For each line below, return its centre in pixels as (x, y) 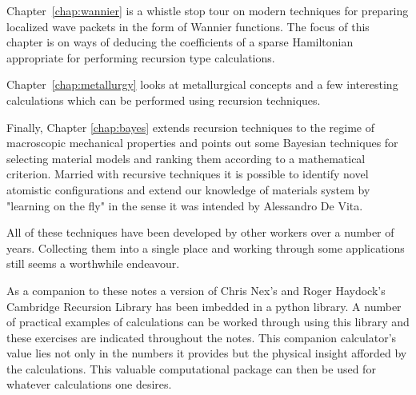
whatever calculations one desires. (89, 384)
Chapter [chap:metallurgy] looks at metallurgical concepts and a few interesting (202, 84)
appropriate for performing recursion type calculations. (141, 57)
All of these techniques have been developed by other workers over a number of (200, 232)
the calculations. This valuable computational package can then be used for (191, 368)
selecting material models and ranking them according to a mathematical (186, 158)
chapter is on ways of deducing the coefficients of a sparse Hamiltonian (180, 42)
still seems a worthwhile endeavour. (93, 263)
